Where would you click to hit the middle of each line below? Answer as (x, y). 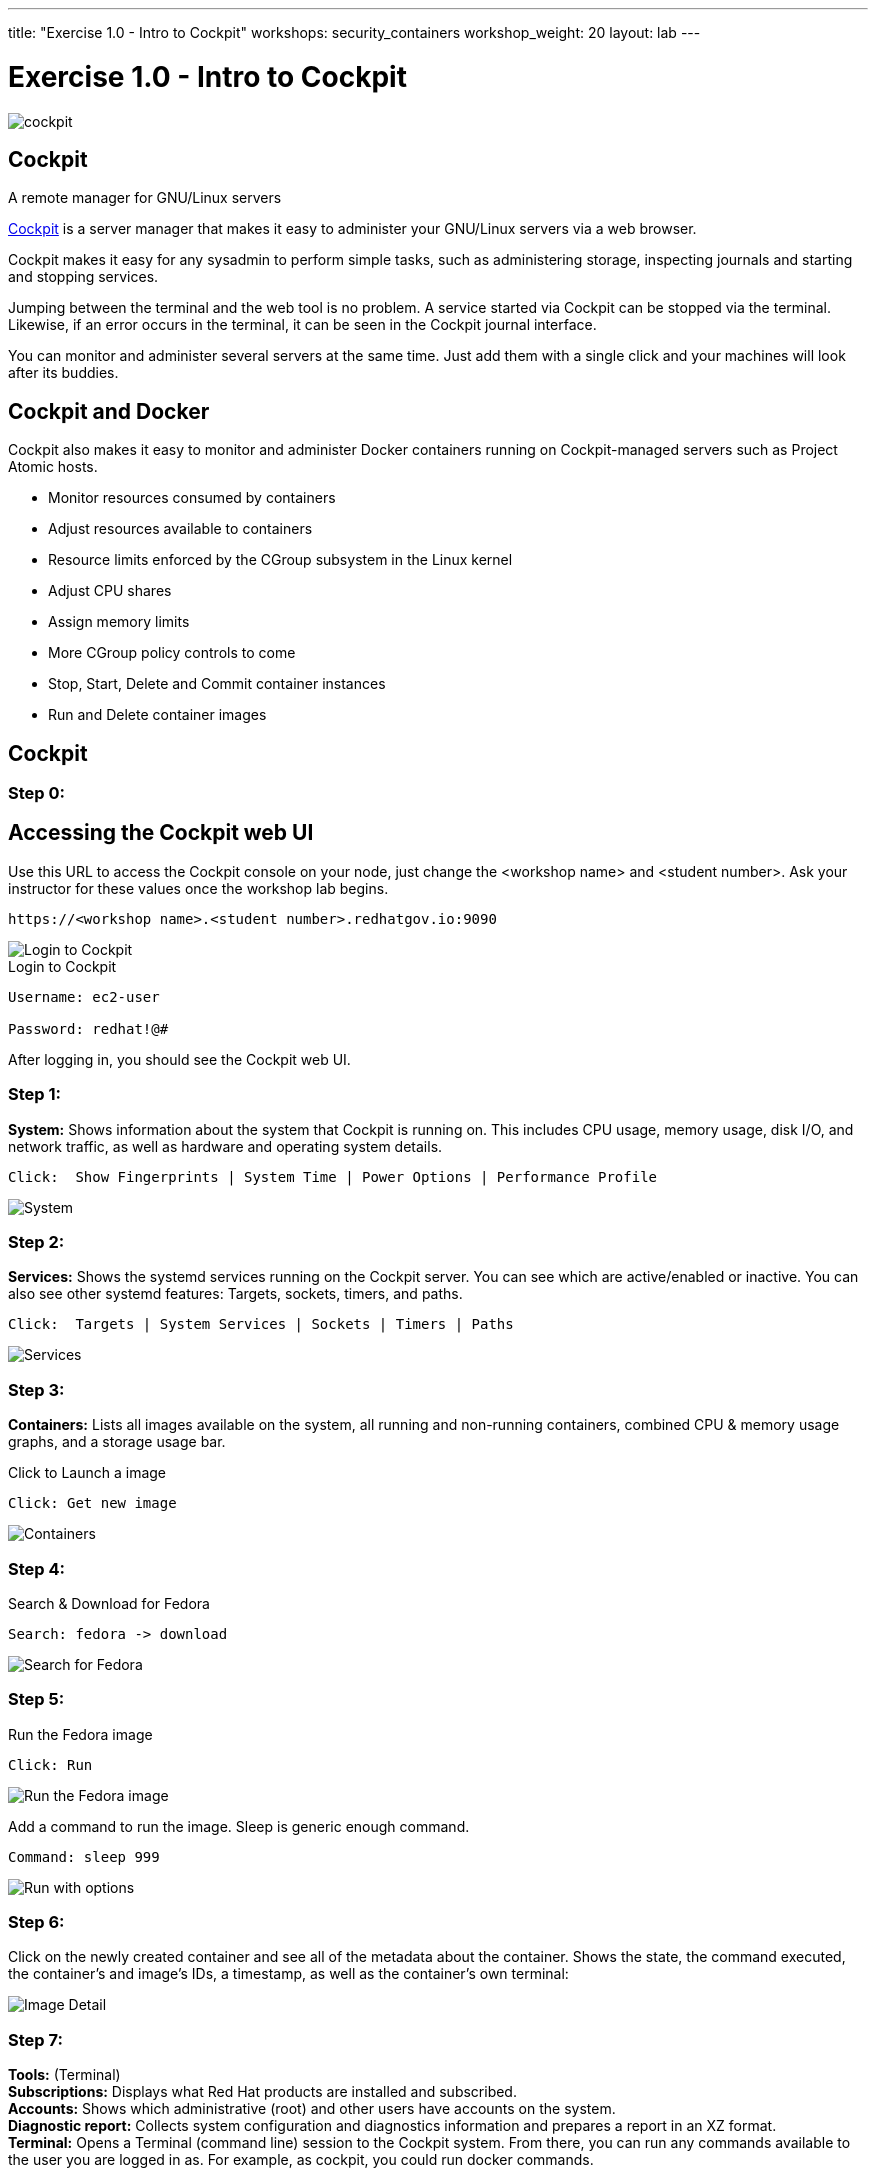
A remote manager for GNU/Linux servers (145, 198)
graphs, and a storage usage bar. (117, 1442)
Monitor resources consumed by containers (192, 498)
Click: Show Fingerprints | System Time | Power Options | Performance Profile (333, 1176)
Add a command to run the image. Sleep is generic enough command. (239, 1826)
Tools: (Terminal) (64, 2075)
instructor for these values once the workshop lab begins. (198, 888)
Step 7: (35, 2039)
